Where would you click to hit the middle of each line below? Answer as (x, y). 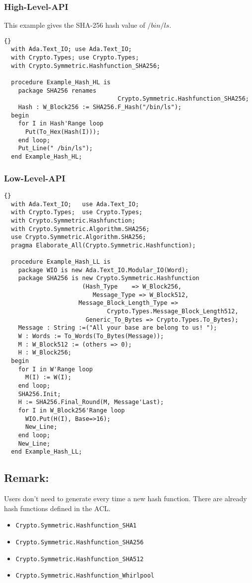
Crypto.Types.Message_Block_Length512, (173, 312)
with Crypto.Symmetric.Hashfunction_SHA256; (86, 66)
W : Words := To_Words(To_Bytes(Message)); (91, 336)
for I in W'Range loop (55, 369)
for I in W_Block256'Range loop (71, 410)
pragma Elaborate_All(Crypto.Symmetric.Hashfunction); (103, 245)
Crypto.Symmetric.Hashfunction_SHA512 (80, 559)
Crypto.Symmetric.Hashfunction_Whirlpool (85, 576)
